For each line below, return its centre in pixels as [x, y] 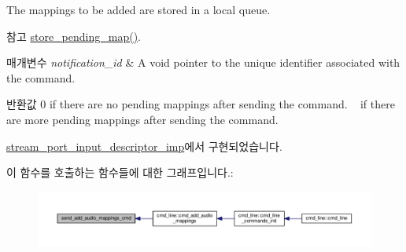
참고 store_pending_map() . [74, 36]
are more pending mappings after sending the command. [142, 119]
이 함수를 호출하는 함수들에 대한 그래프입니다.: [120, 172]
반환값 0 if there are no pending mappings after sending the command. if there [201, 104]
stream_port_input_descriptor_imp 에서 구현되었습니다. [144, 146]
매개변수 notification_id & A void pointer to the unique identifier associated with [203, 62]
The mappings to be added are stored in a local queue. [138, 9]
